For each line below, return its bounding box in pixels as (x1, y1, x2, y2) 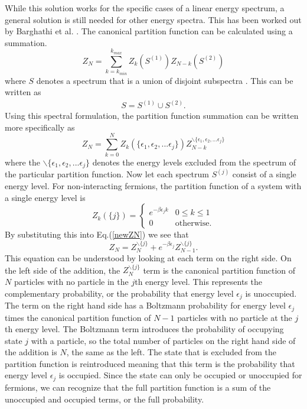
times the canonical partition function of (5, 311, 151, 323)
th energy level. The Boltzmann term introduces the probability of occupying (5, 323, 284, 335)
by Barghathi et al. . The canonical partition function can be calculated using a (5, 25, 293, 37)
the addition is (5, 346, 57, 358)
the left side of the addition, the (5, 264, 120, 276)
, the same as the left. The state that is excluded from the (66, 346, 277, 358)
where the (5, 155, 40, 168)
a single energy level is (5, 191, 86, 203)
